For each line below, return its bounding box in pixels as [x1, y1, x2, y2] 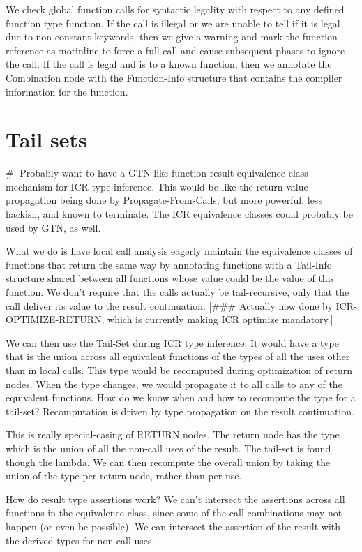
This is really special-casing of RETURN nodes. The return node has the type [6, 427, 340, 442]
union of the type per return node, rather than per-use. [6, 468, 242, 483]
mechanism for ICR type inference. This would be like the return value [6, 179, 308, 193]
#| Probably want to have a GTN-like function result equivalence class [6, 165, 308, 180]
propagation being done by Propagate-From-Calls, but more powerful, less [6, 193, 322, 207]
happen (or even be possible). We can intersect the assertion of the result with [6, 519, 341, 533]
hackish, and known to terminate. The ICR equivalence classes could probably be [6, 207, 353, 221]
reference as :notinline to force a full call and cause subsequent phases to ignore [6, 43, 345, 57]
